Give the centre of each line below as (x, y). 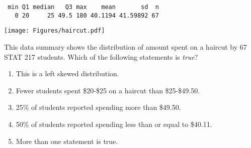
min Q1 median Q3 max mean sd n (83, 7)
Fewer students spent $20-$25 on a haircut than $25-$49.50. (108, 90)
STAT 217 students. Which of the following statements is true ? (101, 56)
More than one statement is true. (67, 141)
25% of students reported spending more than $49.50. (98, 107)
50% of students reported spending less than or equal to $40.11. (114, 124)
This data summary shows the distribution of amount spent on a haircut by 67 (125, 46)
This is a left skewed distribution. (67, 73)
